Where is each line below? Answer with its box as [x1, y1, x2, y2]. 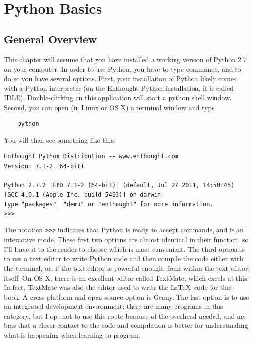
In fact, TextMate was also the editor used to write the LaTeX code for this [4, 282, 232, 292]
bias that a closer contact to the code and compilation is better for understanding [4, 320, 248, 330]
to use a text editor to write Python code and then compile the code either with [4, 253, 244, 264]
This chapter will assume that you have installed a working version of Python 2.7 [4, 54, 247, 64]
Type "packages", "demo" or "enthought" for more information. [4, 201, 214, 208]
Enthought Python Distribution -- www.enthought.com [4, 153, 178, 160]
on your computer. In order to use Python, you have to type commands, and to [4, 64, 241, 74]
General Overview [4, 31, 97, 46]
